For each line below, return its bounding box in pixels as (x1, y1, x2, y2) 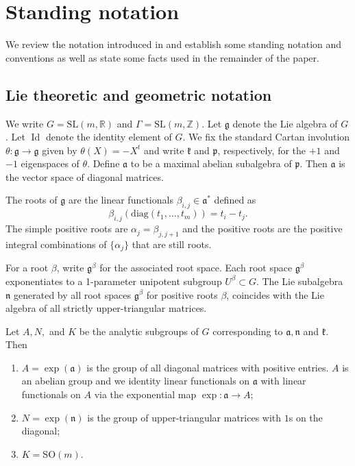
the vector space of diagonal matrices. (5, 169, 164, 184)
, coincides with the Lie (226, 287, 324, 302)
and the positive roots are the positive (182, 221, 343, 236)
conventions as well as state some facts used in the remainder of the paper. (5, 50, 319, 64)
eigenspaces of (21, 156, 79, 171)
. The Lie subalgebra (256, 273, 343, 288)
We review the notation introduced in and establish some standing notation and (5, 37, 342, 51)
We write (5, 116, 44, 130)
